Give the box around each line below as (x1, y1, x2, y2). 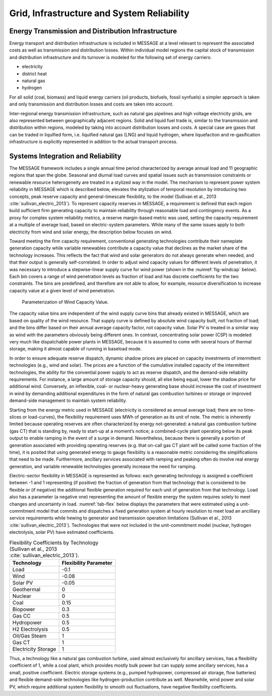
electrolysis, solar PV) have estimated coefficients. (9, 529, 114, 535)
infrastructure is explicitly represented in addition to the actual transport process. (9, 139, 178, 145)
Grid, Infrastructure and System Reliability (9, 8, 190, 19)
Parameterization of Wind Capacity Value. (22, 299, 109, 305)
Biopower (12, 606, 35, 613)
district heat (22, 71, 47, 77)
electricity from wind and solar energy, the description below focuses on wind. (9, 229, 173, 235)
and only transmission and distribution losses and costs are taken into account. (9, 101, 174, 107)
